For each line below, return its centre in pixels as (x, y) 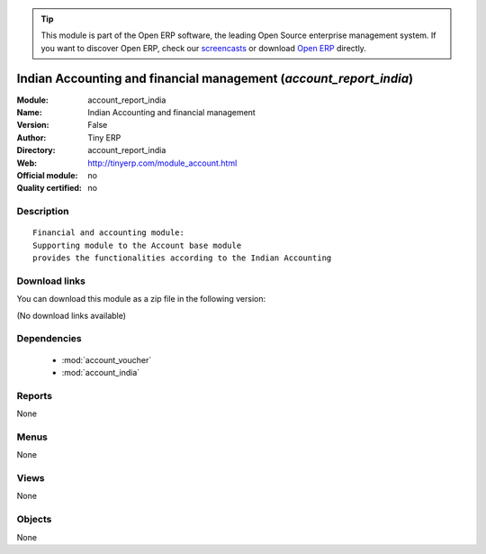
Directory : (36, 150)
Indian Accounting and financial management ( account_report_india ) (215, 78)
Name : (29, 113)
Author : (31, 137)
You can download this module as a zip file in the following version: (141, 299)
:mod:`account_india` (101, 373)
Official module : (47, 176)
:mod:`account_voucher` (107, 359)
